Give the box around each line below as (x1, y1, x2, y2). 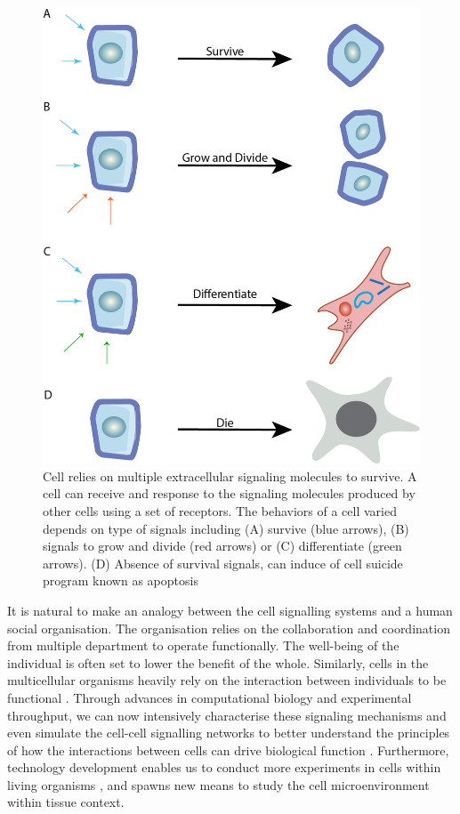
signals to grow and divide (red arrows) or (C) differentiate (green (43, 536, 402, 555)
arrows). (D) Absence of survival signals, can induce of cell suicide (43, 553, 403, 572)
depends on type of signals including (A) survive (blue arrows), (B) (43, 519, 409, 537)
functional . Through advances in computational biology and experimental (7, 688, 412, 706)
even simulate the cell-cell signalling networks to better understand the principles (7, 723, 450, 742)
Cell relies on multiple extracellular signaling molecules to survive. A (43, 466, 417, 485)
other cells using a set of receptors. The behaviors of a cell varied (43, 501, 397, 520)
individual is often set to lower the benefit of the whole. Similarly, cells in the (7, 653, 429, 672)
